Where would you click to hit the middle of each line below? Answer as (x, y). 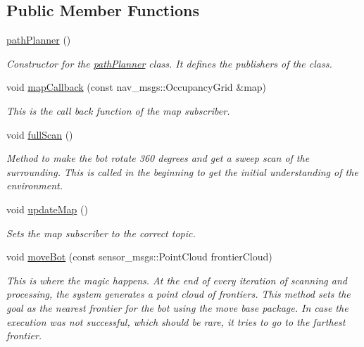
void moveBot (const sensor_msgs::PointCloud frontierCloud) (139, 257)
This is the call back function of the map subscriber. (118, 110)
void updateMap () (47, 209)
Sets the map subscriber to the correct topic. (101, 233)
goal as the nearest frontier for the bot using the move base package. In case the (177, 307)
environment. (34, 185)
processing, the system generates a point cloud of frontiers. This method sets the (178, 294)
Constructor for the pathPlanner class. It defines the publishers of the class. (169, 63)
